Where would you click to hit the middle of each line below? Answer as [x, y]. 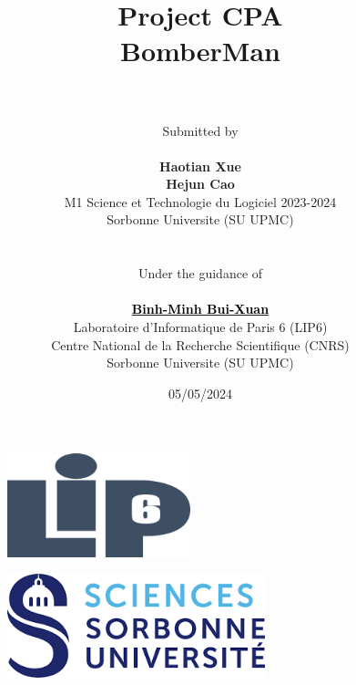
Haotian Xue [200, 166]
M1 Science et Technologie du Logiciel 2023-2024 [200, 201]
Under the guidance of [200, 273]
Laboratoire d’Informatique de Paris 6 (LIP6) [200, 327]
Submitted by [200, 130]
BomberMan [200, 51]
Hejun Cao [200, 184]
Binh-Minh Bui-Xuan [200, 309]
